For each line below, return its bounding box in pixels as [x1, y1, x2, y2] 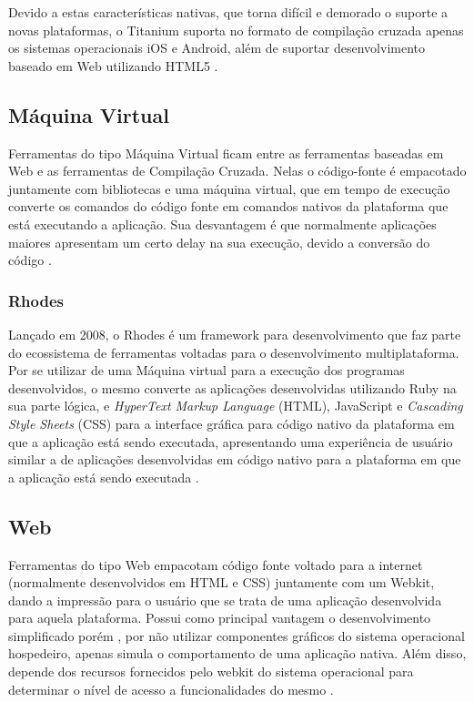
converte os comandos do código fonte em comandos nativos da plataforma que [8, 197, 449, 216]
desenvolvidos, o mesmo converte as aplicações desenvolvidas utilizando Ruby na [8, 378, 457, 397]
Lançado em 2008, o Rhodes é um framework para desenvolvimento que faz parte [8, 324, 461, 343]
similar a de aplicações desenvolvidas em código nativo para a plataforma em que [8, 450, 461, 469]
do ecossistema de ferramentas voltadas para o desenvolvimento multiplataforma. [8, 342, 459, 361]
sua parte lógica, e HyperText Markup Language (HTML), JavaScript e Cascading [8, 396, 463, 415]
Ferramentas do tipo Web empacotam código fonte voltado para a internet [8, 554, 423, 574]
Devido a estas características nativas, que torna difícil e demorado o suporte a [8, 3, 449, 21]
